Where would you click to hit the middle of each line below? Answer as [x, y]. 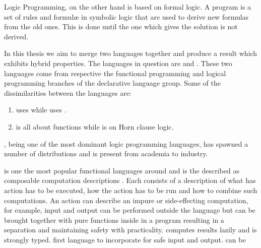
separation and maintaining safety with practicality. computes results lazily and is [130, 230]
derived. [16, 36]
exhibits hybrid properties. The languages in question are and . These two [118, 63]
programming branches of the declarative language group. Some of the [113, 83]
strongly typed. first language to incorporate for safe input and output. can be [125, 239]
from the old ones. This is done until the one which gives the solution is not [121, 26]
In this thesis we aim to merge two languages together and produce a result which [131, 53]
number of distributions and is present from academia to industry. [106, 153]
